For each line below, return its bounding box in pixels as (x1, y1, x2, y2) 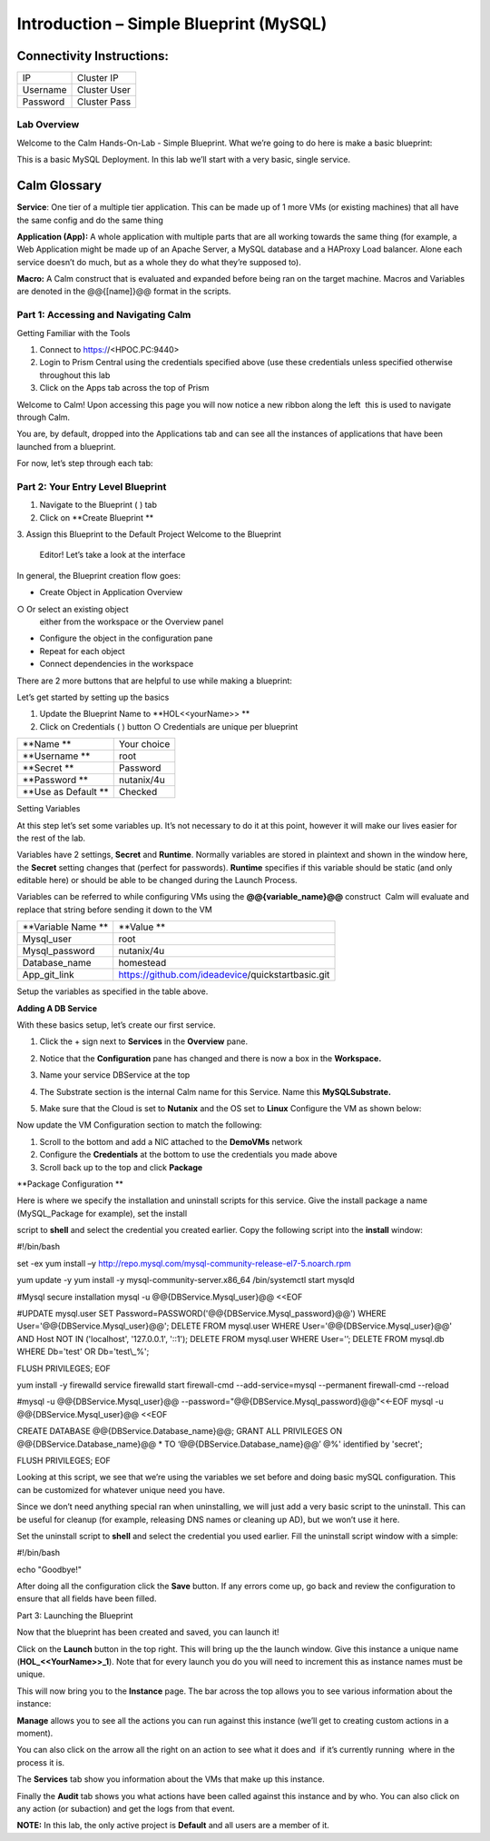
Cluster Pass (76, 95, 132, 108)
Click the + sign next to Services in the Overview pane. (39, 1036, 249, 1047)
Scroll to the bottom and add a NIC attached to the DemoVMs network (39, 1136, 303, 1147)
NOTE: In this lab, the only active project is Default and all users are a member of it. (16, 1820, 330, 1831)
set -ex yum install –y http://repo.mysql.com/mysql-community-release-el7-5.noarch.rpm (16, 1258, 351, 1269)
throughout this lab (39, 369, 111, 381)
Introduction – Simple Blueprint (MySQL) (16, 14, 328, 34)
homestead (118, 957, 167, 970)
